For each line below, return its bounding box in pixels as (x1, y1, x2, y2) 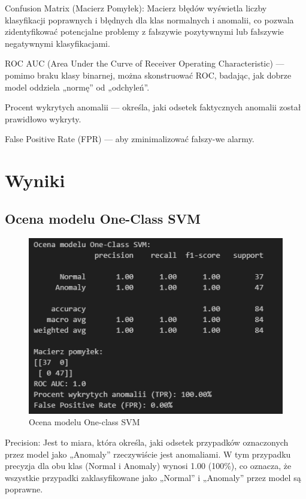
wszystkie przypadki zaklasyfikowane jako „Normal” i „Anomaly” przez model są (5, 471, 301, 483)
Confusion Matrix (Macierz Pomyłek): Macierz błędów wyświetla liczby (5, 2, 267, 14)
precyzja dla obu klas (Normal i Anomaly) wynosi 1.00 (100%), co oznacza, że (5, 459, 292, 472)
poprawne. (5, 483, 43, 495)
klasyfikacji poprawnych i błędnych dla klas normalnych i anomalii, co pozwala (5, 13, 294, 26)
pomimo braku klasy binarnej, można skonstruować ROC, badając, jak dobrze (5, 68, 292, 81)
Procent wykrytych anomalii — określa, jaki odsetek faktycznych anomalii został (5, 101, 301, 113)
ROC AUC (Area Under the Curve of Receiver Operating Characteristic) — (5, 57, 284, 70)
